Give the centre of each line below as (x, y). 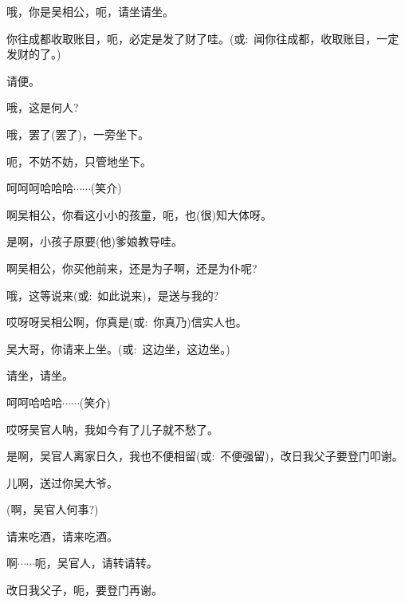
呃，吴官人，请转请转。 (96, 563)
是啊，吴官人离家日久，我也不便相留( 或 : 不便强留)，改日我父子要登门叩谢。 (205, 456)
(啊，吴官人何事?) (53, 509)
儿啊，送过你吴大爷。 (62, 482)
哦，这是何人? (43, 107)
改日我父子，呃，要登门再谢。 (85, 590)
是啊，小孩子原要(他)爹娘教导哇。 (94, 241)
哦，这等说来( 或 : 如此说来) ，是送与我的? (113, 295)
